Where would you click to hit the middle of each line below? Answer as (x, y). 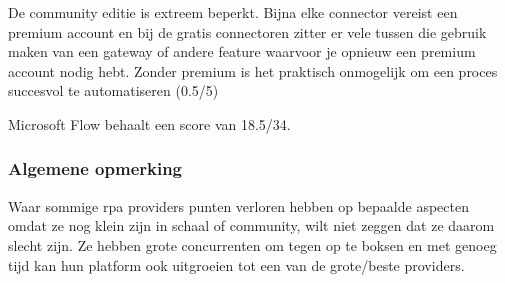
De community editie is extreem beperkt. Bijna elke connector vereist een (233, 12)
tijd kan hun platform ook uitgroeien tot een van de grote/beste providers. (236, 264)
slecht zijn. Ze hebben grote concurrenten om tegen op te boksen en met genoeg (252, 244)
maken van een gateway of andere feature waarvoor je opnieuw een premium (242, 51)
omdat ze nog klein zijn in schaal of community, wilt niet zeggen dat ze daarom (251, 225)
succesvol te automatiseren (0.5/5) (113, 90)
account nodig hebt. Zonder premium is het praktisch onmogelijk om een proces (253, 70)
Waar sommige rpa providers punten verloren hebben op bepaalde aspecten (238, 205)
